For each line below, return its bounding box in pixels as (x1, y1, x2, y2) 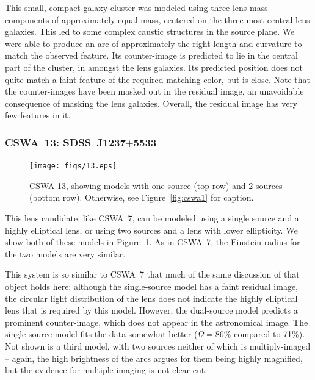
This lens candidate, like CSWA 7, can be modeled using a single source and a (5, 212, 299, 224)
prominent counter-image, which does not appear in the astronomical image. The (5, 315, 308, 328)
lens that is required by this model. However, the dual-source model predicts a (5, 304, 298, 317)
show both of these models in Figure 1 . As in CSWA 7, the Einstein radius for (5, 235, 300, 248)
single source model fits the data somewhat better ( (5, 328, 198, 340)
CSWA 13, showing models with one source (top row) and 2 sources (29, 179, 283, 192)
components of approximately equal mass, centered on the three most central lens (5, 13, 310, 26)
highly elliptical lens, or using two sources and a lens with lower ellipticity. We (5, 223, 298, 236)
